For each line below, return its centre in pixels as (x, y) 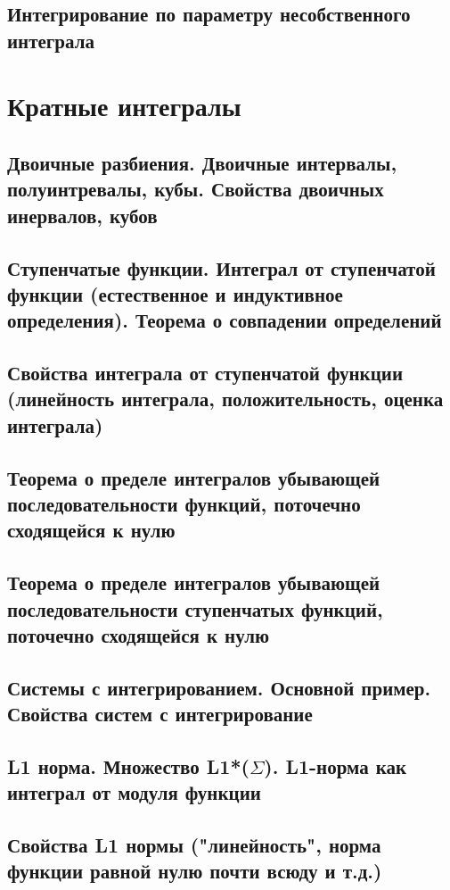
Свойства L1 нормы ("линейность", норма (194, 845)
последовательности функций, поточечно (184, 504)
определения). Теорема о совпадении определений (225, 320)
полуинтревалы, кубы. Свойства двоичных (196, 189)
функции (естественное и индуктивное (175, 293)
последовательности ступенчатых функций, (195, 608)
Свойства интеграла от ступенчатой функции (205, 373)
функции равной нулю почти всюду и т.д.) (195, 871)
